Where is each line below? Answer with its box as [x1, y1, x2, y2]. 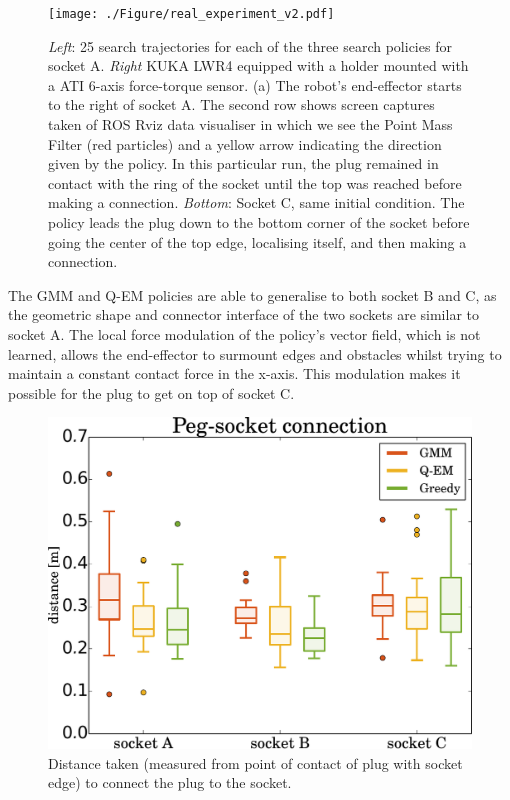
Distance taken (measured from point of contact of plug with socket [48, 752, 463, 773]
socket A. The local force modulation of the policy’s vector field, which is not [8, 323, 481, 344]
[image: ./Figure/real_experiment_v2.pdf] [48, 7, 335, 21]
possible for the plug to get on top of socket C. [8, 382, 295, 403]
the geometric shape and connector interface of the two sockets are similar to [8, 304, 479, 325]
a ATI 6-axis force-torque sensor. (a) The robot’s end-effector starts [48, 74, 462, 95]
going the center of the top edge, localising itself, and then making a [48, 231, 467, 252]
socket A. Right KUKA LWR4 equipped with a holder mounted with [48, 55, 469, 76]
